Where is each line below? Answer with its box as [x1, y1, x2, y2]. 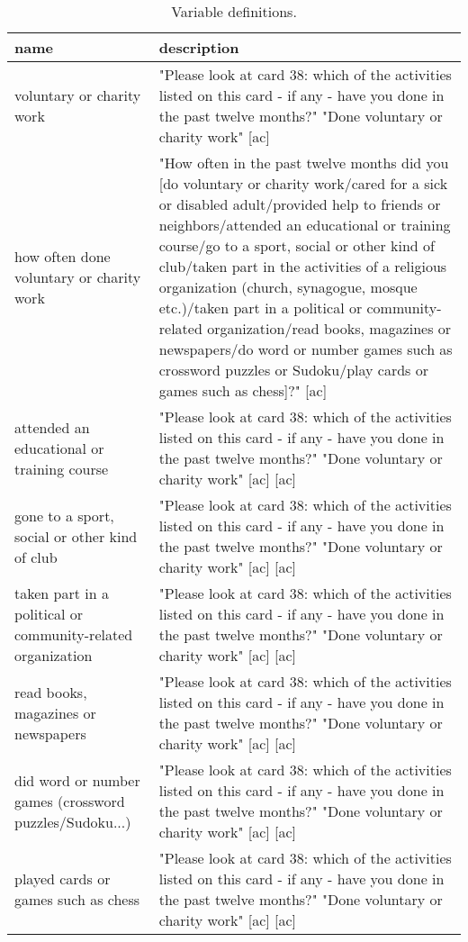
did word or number [14, 769, 140, 791]
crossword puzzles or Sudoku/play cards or [158, 359, 428, 380]
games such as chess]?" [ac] [158, 380, 328, 401]
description [158, 37, 239, 58]
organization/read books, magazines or [207, 318, 452, 339]
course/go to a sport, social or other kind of [158, 235, 435, 256]
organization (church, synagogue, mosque [158, 276, 418, 297]
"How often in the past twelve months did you [158, 152, 449, 173]
